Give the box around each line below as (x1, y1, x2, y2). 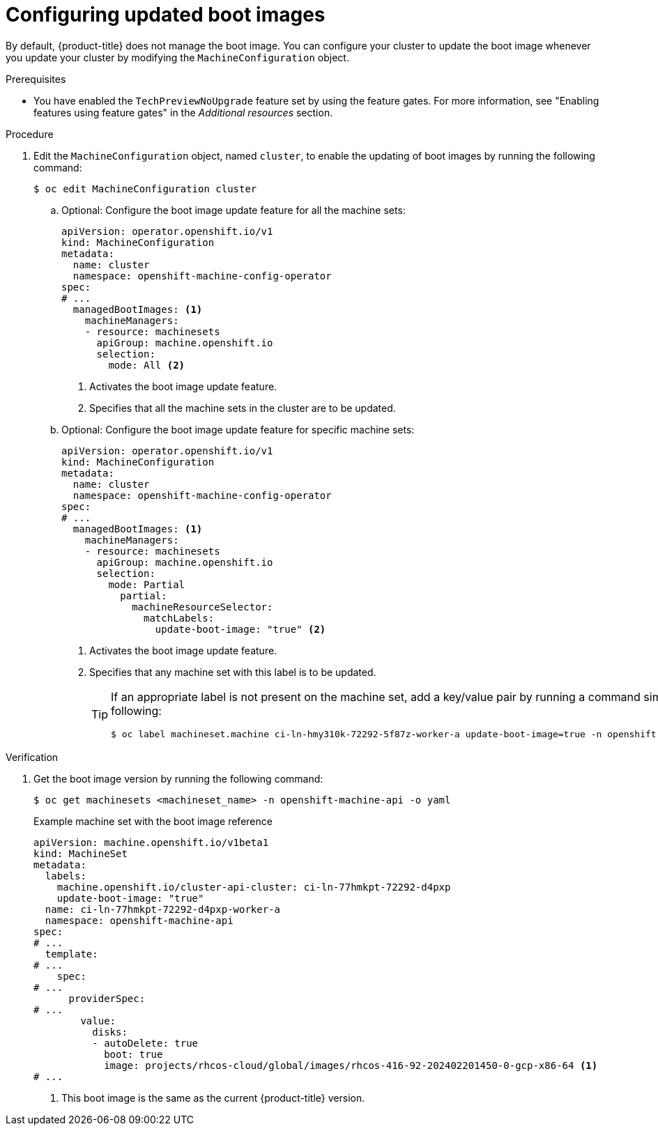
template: (45, 948, 98, 960)
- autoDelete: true (92, 1037, 199, 1049)
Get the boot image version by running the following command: (33, 772, 323, 785)
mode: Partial (108, 578, 185, 590)
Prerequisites (6, 72, 66, 85)
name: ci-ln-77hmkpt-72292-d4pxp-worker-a (45, 903, 281, 915)
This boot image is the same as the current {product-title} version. (61, 1091, 365, 1104)
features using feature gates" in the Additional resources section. (33, 106, 333, 118)
